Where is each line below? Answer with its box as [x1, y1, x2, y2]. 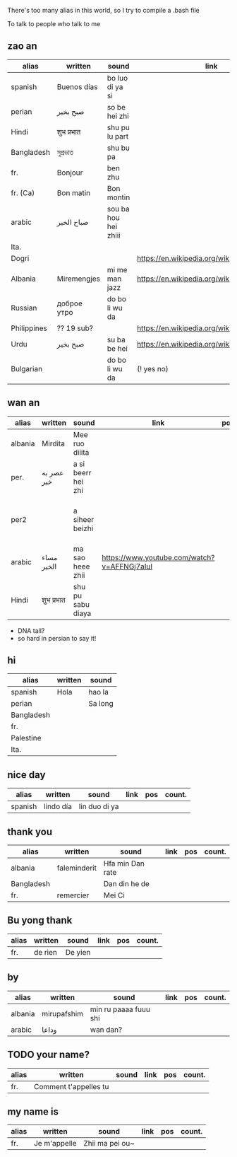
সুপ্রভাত [56, 147, 74, 157]
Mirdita [42, 438, 66, 448]
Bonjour [56, 168, 83, 178]
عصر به [42, 467, 64, 477]
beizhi [73, 523, 94, 533]
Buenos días [56, 81, 98, 91]
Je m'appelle [34, 1139, 77, 1149]
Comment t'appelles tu [34, 1081, 109, 1091]
